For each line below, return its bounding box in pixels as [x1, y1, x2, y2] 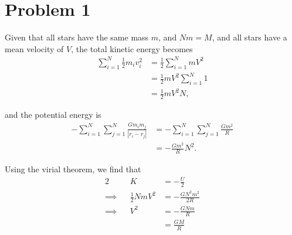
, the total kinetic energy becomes [71, 42, 193, 55]
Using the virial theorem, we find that [5, 163, 141, 175]
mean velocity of [5, 42, 64, 55]
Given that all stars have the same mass [5, 31, 149, 43]
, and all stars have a [212, 31, 287, 43]
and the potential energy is [5, 108, 101, 121]
